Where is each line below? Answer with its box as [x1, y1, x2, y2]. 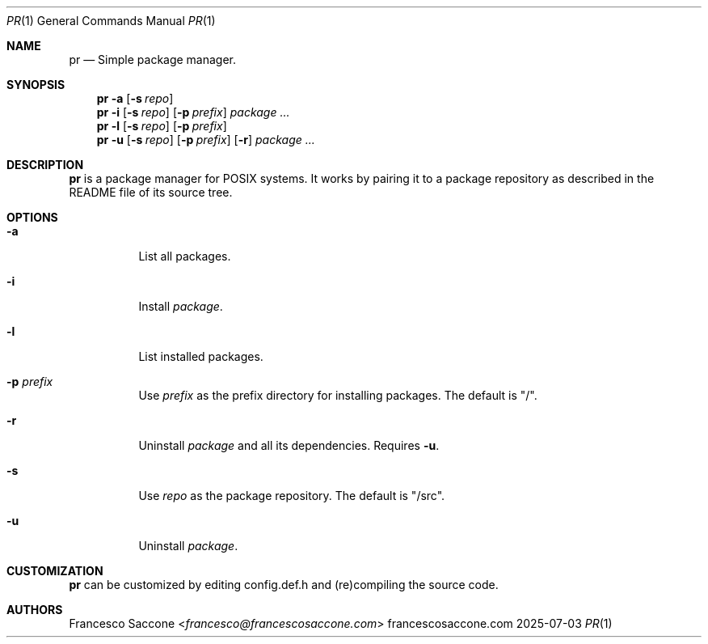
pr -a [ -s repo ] [96, 91, 174, 105]
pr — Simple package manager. [69, 53, 237, 66]
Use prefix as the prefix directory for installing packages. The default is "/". [138, 388, 537, 402]
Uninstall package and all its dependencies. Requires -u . [138, 439, 440, 452]
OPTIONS [6, 210, 58, 224]
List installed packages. [138, 350, 263, 363]
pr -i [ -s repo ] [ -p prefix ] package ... [96, 105, 290, 119]
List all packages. [138, 249, 231, 263]
